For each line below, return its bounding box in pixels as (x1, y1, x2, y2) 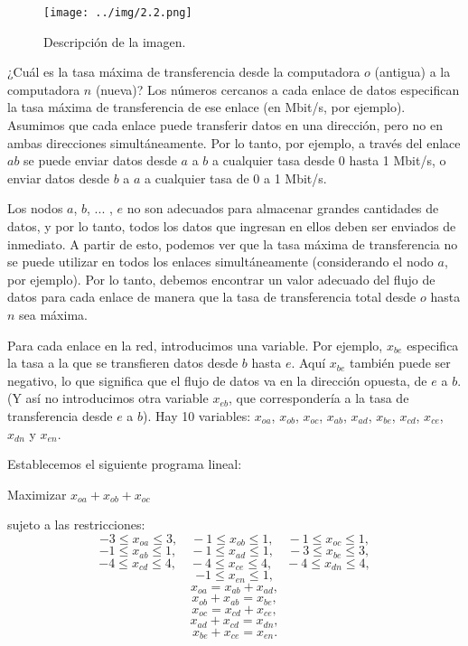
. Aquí (291, 353, 326, 372)
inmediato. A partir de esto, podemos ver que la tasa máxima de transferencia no (7, 234, 458, 253)
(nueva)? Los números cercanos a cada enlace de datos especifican (95, 80, 460, 98)
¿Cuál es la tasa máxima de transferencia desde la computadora (7, 62, 360, 81)
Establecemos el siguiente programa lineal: (7, 454, 242, 473)
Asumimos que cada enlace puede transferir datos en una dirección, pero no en (7, 116, 443, 135)
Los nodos (7, 199, 63, 218)
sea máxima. (19, 304, 88, 323)
